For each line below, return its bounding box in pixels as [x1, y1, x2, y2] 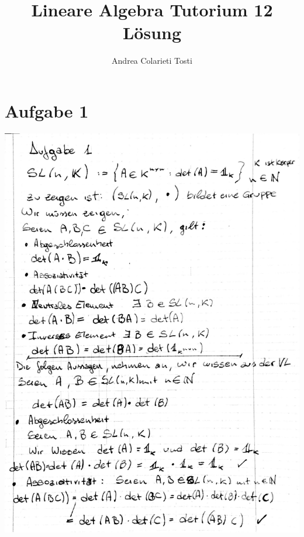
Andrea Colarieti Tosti [112, 54, 192, 67]
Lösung [122, 20, 182, 44]
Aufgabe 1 [5, 98, 89, 122]
